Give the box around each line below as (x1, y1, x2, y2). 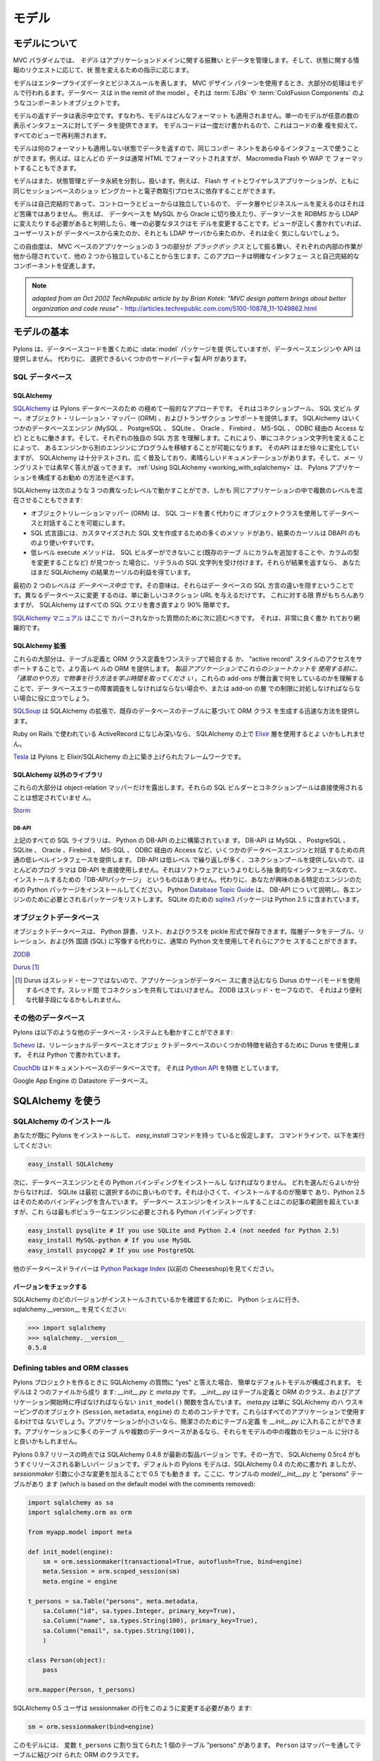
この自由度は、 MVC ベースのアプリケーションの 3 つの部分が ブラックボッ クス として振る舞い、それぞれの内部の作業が (13, 242, 363, 250)
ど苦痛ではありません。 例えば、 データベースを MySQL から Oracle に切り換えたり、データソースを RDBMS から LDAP (13, 209, 359, 218)
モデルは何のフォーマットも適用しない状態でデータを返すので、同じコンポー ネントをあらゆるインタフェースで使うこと (13, 144, 360, 153)
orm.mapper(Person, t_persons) (27, 1686, 137, 1694)
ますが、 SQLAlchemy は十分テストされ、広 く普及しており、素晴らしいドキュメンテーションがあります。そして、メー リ (13, 453, 364, 461)
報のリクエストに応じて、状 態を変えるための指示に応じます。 (13, 66, 193, 74)
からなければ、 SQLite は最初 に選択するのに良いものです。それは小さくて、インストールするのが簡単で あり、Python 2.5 (13, 1188, 365, 1196)
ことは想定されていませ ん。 (13, 793, 95, 802)
